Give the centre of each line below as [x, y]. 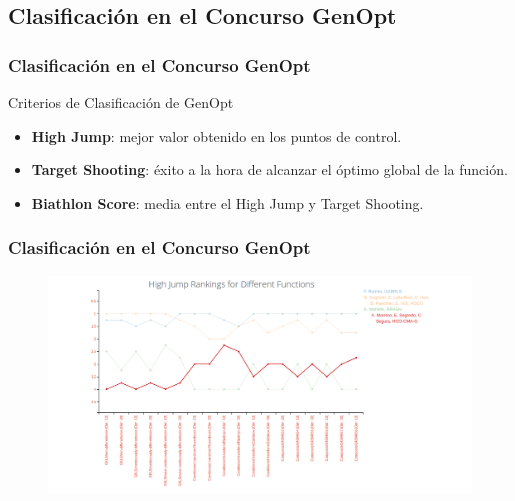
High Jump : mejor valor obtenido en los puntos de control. [216, 135]
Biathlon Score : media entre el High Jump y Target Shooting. [227, 202]
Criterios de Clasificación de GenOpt [121, 102]
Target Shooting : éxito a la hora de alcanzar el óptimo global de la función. [269, 169]
